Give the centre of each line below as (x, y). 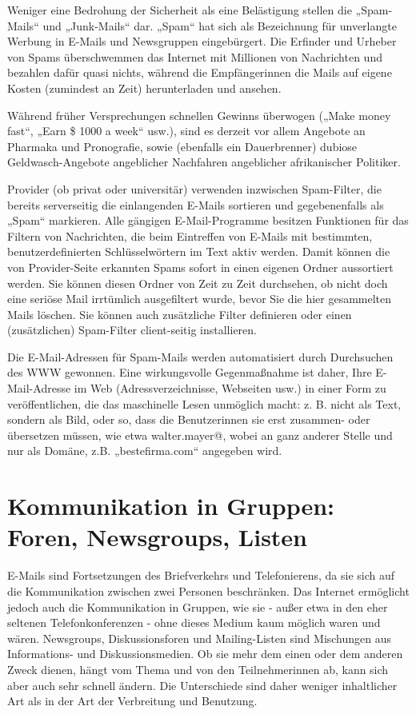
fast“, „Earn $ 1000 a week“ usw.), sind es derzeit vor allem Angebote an (186, 131)
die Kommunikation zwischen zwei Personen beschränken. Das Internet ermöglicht (208, 590)
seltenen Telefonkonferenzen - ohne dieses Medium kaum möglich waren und (194, 622)
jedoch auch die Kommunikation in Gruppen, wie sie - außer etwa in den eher (198, 606)
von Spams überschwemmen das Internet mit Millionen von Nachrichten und (195, 56)
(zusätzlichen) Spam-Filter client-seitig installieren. (132, 330)
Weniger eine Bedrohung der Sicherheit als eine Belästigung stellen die (180, 10)
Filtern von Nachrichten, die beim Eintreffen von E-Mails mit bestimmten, (190, 235)
